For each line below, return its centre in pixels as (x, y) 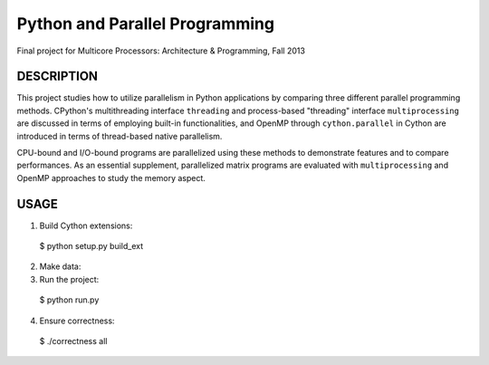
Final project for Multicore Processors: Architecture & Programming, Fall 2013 (161, 51)
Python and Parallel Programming (146, 24)
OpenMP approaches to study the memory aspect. (111, 178)
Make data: (60, 266)
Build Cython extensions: (86, 226)
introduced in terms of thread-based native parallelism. (120, 136)
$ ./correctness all (73, 341)
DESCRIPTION (58, 77)
